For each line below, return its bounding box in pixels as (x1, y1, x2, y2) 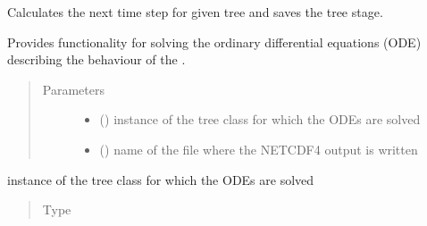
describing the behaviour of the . (7, 50, 186, 69)
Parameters (42, 80, 105, 98)
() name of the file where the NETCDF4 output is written (99, 139, 418, 158)
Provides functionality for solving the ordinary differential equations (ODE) (7, 32, 422, 51)
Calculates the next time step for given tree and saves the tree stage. (7, 3, 383, 21)
